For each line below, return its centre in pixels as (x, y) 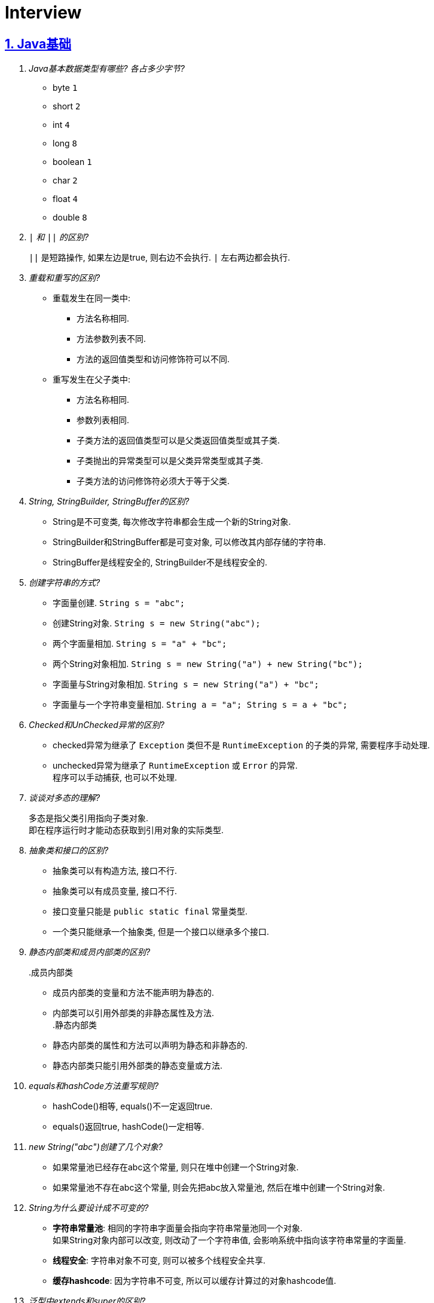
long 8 (65, 143)
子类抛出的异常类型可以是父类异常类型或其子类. (170, 461)
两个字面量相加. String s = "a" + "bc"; (140, 644)
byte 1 (65, 88)
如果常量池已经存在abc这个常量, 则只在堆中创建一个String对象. (176, 1167)
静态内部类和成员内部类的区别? (90, 952)
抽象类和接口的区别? (69, 851)
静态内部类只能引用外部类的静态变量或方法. (138, 1066)
